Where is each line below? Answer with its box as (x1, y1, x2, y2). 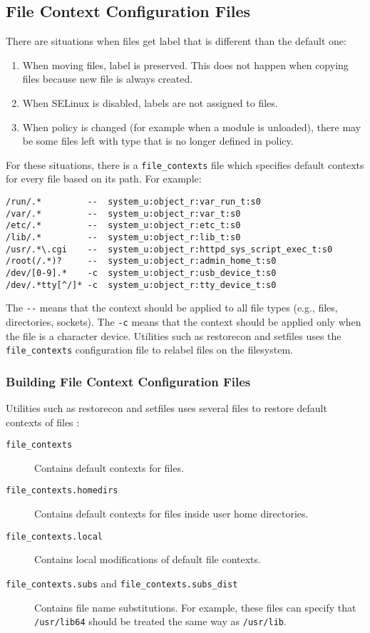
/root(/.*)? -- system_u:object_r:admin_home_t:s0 (6, 256, 277, 267)
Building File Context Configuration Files (6, 372, 251, 390)
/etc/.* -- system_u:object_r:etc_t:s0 (6, 220, 241, 231)
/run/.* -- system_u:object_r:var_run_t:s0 (6, 197, 261, 207)
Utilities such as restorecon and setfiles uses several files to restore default (6, 401, 327, 416)
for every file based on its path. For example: (6, 171, 202, 186)
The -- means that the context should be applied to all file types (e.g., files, (6, 300, 338, 315)
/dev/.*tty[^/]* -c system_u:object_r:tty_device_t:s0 (6, 279, 277, 290)
